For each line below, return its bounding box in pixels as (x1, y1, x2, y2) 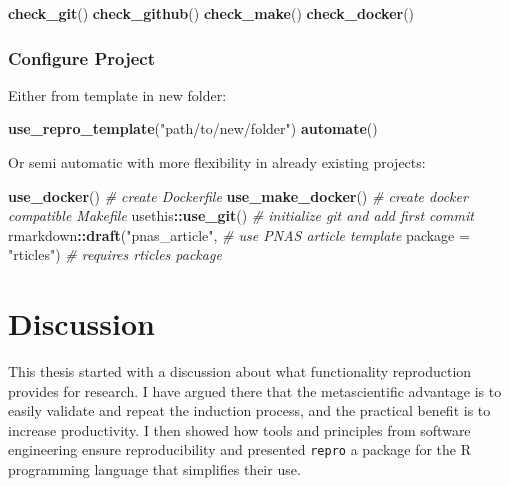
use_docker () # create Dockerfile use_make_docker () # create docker (8, 185, 468, 206)
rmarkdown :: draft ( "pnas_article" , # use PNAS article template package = (8, 224, 470, 245)
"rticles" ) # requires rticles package (8, 244, 222, 265)
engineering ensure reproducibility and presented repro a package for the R (8, 439, 472, 460)
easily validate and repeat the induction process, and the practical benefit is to (8, 400, 491, 421)
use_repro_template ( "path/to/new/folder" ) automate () (8, 118, 378, 139)
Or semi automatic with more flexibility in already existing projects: (8, 152, 426, 172)
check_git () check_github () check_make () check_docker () (8, 3, 415, 23)
